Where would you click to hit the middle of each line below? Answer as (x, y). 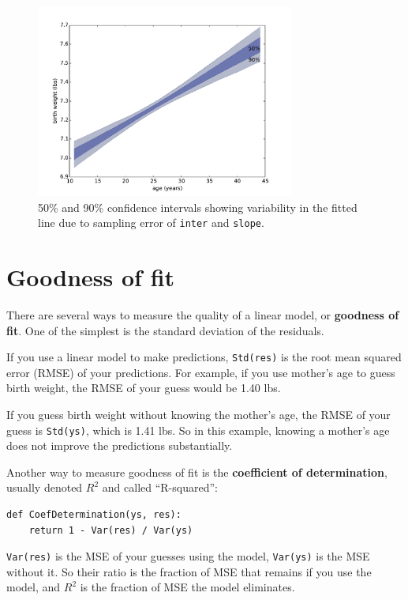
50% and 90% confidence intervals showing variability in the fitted (198, 207)
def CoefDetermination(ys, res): (94, 515)
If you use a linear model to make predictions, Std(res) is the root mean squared (204, 357)
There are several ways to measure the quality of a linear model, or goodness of (203, 314)
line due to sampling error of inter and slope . (151, 223)
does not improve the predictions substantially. (120, 445)
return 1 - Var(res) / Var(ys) (111, 530)
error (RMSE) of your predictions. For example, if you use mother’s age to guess (201, 372)
